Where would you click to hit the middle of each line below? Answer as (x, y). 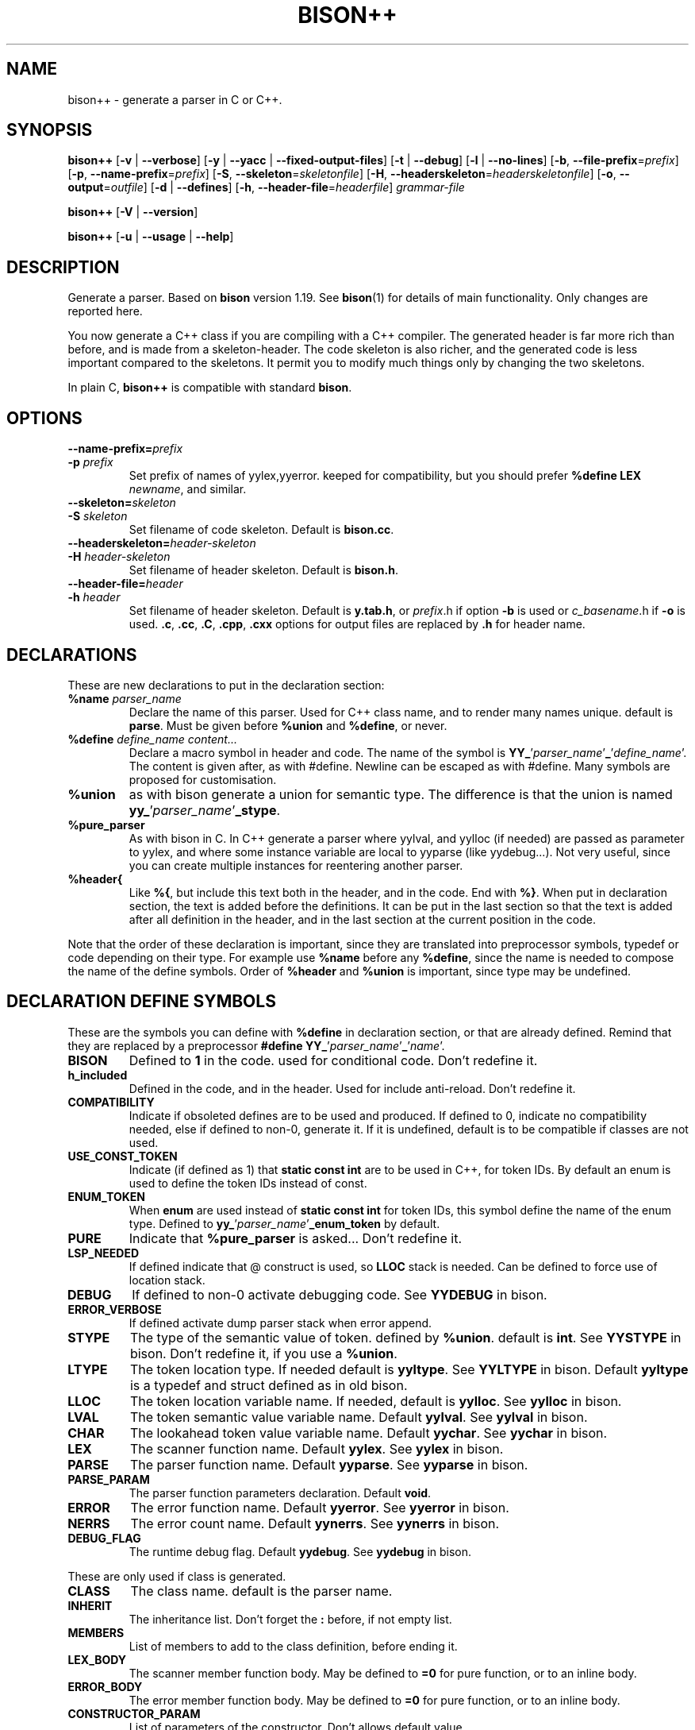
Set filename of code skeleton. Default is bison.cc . (261, 530)
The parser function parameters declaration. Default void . (280, 1493)
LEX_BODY (97, 1659)
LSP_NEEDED (104, 1253)
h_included (98, 1075)
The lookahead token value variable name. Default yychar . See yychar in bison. (369, 1433)
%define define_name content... (152, 739)
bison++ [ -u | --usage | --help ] (151, 237)
